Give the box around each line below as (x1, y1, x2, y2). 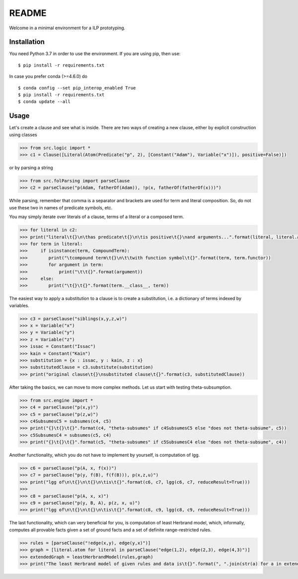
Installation (9, 38, 45, 46)
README (9, 7, 47, 18)
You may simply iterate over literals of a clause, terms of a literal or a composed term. (9, 214, 184, 220)
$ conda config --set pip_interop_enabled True (18, 85, 136, 90)
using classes (9, 132, 37, 138)
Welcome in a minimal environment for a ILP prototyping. (9, 25, 126, 31)
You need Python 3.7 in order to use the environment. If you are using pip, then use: (9, 51, 181, 57)
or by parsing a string (9, 165, 53, 171)
